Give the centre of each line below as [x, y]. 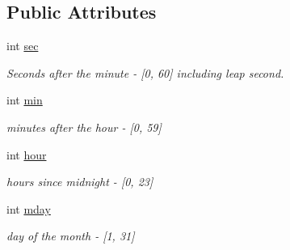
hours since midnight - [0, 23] [80, 182]
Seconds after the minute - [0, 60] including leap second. [145, 72]
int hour [27, 154]
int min [25, 100]
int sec [23, 46]
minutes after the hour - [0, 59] [84, 127]
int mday [29, 208]
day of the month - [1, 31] [71, 236]
